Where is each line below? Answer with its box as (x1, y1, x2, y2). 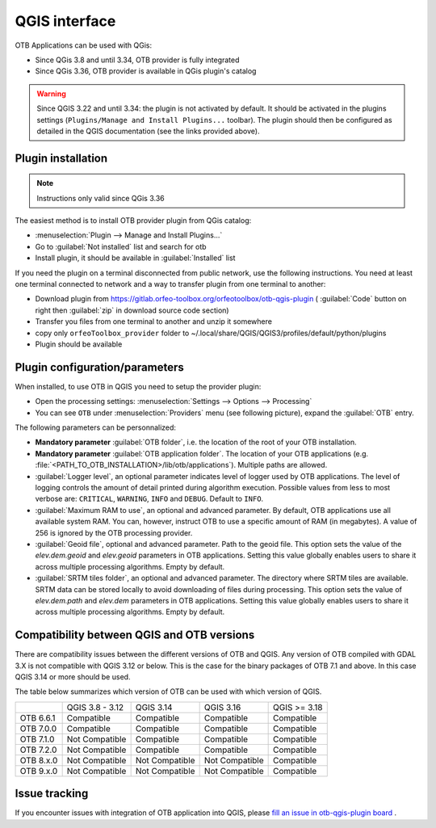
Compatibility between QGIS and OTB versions (15, 628, 255, 642)
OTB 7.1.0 (19, 733, 55, 745)
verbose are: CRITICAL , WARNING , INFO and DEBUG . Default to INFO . (35, 494, 264, 504)
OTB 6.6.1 (19, 712, 56, 723)
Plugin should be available (35, 339, 123, 349)
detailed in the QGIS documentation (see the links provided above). (36, 126, 260, 136)
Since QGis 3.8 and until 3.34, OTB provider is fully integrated (35, 55, 240, 65)
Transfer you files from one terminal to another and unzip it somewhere (35, 317, 272, 326)
